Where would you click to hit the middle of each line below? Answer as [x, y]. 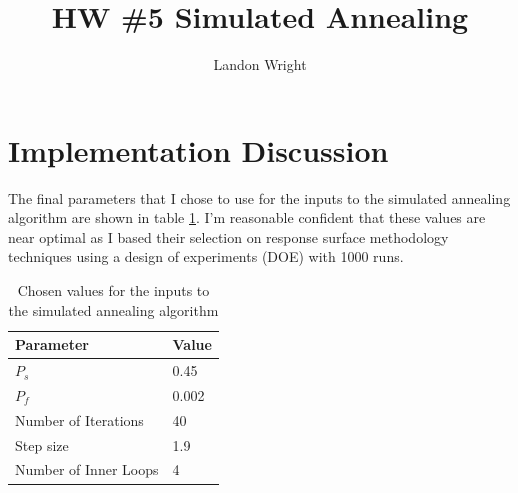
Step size [42, 444]
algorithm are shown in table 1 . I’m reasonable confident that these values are [247, 217]
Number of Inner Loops [87, 469]
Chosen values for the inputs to [113, 290]
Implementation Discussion [198, 149]
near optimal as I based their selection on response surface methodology [228, 236]
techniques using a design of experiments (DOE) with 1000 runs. [206, 256]
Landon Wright [260, 64]
